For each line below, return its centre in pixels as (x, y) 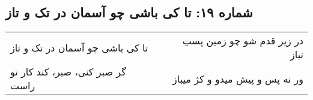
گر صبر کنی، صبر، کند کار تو (68, 72)
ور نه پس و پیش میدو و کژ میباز (238, 78)
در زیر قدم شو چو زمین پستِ (243, 41)
